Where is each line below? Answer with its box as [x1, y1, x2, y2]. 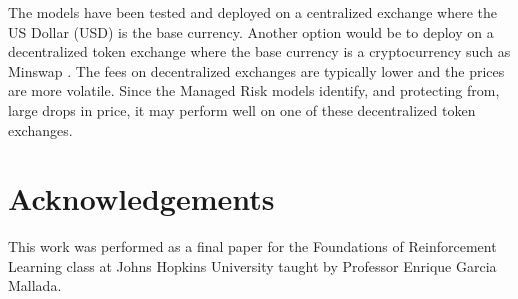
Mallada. [8, 275, 62, 296]
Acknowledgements [8, 178, 275, 219]
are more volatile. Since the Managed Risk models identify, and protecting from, [8, 80, 500, 101]
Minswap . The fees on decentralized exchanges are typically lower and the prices [8, 60, 505, 81]
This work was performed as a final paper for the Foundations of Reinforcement [8, 236, 497, 257]
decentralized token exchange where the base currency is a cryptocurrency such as [8, 41, 511, 62]
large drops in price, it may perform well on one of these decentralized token [8, 99, 476, 120]
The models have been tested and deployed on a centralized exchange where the [8, 2, 498, 22]
